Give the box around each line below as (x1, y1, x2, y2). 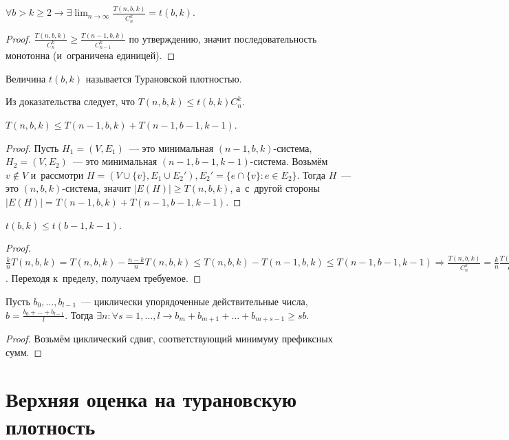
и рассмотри (30, 167, 84, 181)
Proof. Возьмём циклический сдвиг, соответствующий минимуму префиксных (6, 331, 333, 345)
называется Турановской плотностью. (85, 71, 242, 85)
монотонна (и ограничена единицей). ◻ (6, 48, 175, 63)
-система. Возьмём (250, 154, 328, 168)
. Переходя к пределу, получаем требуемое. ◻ (6, 271, 202, 285)
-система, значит (62, 181, 131, 195)
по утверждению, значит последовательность (129, 31, 317, 45)
